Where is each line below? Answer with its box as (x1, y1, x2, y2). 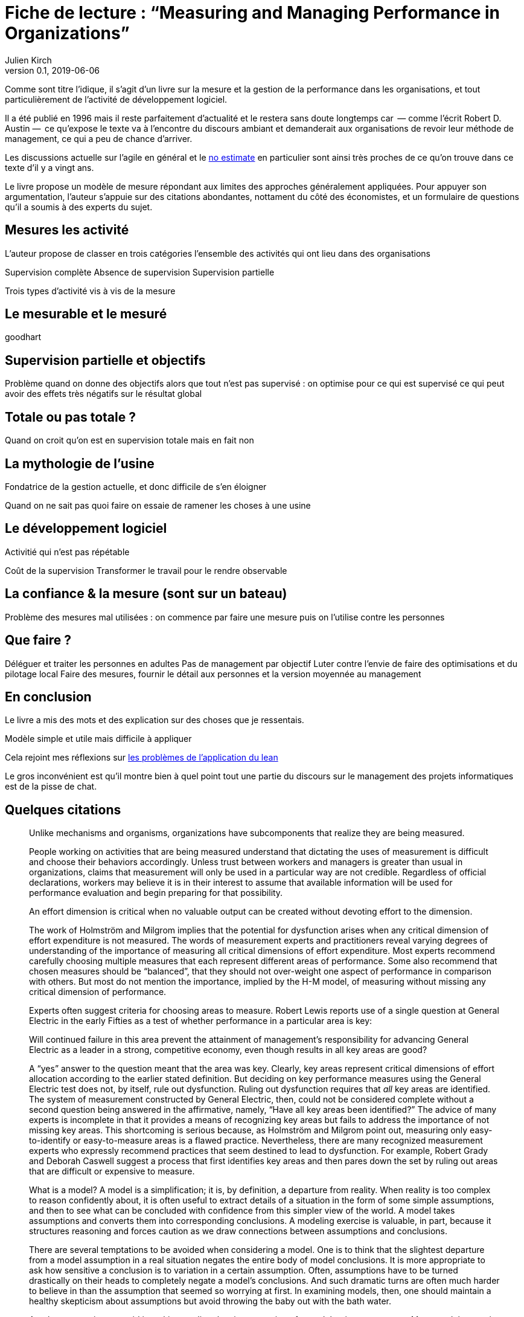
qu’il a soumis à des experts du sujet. (5, 201, 153, 212)
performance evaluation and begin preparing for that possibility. (29, 887, 283, 898)
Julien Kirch (5, 54, 52, 65)
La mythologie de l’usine (5, 456, 155, 471)
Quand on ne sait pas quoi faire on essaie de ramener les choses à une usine (5, 500, 311, 510)
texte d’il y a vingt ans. (5, 162, 94, 173)
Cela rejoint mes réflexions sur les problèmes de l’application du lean (5, 752, 278, 763)
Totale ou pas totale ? (5, 409, 136, 425)
